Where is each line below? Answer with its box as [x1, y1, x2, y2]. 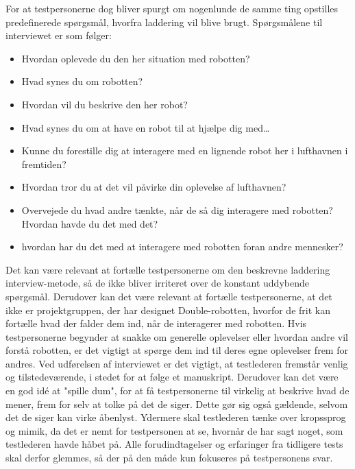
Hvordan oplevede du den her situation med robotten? [21, 51, 250, 65]
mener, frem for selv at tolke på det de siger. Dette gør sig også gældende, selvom [5, 396, 348, 411]
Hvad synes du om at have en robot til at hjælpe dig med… [21, 120, 270, 134]
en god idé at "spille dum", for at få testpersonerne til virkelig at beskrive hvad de [5, 383, 350, 398]
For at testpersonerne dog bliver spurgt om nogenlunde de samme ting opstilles [5, 1, 339, 15]
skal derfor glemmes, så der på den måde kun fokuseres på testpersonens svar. [5, 450, 333, 465]
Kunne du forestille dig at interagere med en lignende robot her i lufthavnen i [21, 143, 348, 158]
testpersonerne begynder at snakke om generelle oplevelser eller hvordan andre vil [5, 329, 348, 344]
